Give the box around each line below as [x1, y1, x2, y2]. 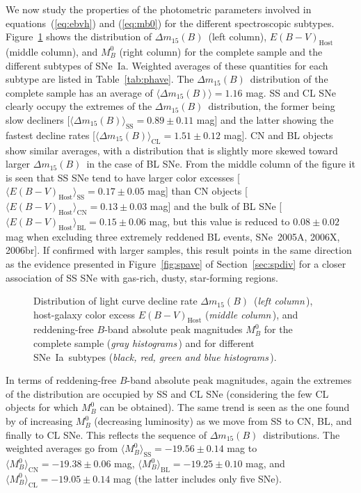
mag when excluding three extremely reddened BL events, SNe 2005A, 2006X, [6, 229, 340, 243]
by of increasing [6, 414, 73, 428]
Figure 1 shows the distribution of [6, 29, 152, 44]
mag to [227, 441, 257, 455]
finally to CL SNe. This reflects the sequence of [6, 427, 207, 442]
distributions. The [263, 427, 340, 442]
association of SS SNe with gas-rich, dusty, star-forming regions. [6, 270, 278, 284]
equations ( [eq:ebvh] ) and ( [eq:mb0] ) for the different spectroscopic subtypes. [6, 15, 335, 30]
